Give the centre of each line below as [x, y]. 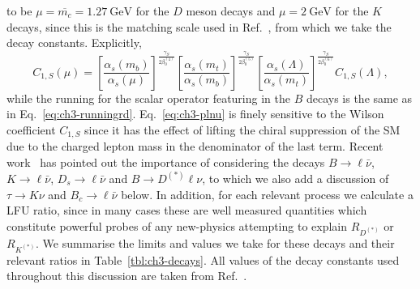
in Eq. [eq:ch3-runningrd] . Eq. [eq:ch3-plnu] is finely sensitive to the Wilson [195, 114]
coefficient [31, 129]
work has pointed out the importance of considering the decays [166, 161]
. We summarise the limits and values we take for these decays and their [215, 242]
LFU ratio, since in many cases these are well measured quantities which [187, 210]
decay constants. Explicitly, [74, 42]
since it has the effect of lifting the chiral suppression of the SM [242, 129]
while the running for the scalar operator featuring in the [148, 98]
